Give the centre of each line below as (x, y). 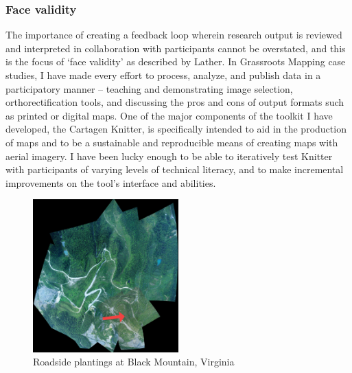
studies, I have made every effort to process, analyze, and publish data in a (163, 75)
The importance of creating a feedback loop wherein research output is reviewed (174, 35)
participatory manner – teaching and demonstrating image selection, (149, 88)
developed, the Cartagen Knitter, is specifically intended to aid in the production (176, 129)
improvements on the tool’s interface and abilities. (111, 182)
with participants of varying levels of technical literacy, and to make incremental (175, 169)
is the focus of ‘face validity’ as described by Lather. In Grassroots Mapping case (176, 61)
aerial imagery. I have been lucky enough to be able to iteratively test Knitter (169, 156)
